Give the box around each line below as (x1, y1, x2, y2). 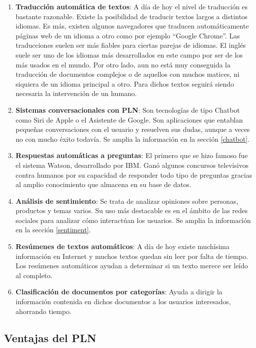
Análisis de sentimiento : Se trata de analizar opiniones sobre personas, (15, 195, 238, 206)
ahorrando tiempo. (15, 306, 72, 316)
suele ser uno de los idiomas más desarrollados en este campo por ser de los (15, 49, 243, 60)
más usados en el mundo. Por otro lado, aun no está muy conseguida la (15, 59, 230, 69)
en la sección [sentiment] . (15, 224, 91, 235)
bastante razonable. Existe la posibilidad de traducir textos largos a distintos (15, 11, 248, 21)
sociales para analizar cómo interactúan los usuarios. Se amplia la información (15, 215, 251, 225)
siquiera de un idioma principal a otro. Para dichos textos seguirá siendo (15, 78, 234, 89)
